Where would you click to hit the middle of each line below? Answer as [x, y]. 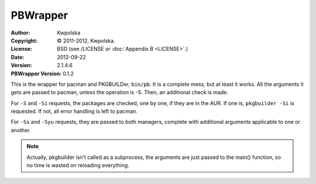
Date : [18, 57]
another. [21, 130]
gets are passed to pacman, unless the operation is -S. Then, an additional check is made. [119, 92]
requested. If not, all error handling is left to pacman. [74, 112]
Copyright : [24, 40]
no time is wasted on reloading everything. [78, 165]
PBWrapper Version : [36, 74]
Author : [20, 33]
